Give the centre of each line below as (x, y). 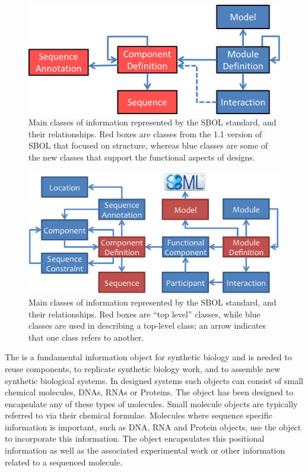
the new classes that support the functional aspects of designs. (142, 157)
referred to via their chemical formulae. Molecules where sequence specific (139, 415)
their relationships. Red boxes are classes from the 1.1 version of (145, 133)
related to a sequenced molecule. (64, 462)
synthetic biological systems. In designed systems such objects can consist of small (154, 380)
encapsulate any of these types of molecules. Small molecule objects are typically (151, 403)
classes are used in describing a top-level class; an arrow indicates (147, 325)
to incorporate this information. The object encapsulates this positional (135, 438)
